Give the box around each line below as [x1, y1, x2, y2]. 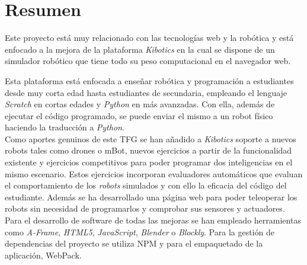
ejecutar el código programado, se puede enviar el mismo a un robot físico [5, 109, 273, 122]
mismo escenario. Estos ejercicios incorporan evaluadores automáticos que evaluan [5, 167, 303, 180]
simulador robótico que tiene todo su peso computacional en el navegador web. [5, 55, 291, 67]
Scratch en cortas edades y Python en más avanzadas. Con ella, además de [5, 98, 275, 110]
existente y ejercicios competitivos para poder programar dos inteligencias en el [5, 156, 293, 168]
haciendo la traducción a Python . [5, 121, 124, 133]
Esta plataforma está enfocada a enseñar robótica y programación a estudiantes [5, 74, 294, 87]
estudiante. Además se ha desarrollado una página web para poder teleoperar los [5, 190, 298, 203]
